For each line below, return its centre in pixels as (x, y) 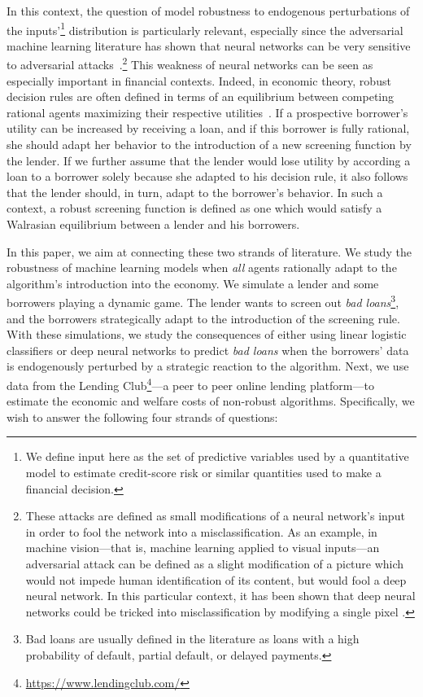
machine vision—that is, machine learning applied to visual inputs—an (203, 548)
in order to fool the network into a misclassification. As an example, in (201, 531)
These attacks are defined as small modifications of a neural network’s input (215, 516)
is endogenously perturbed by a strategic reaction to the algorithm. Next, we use (208, 366)
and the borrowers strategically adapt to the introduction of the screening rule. (203, 318)
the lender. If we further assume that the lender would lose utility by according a (209, 160)
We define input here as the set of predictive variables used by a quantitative (217, 456)
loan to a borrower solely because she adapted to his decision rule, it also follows (207, 176)
